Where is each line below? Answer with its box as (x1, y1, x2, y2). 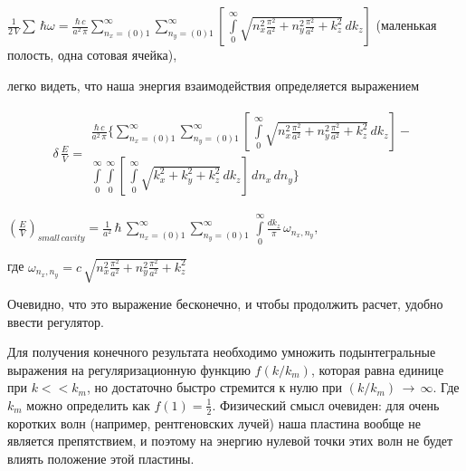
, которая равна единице (310, 360, 444, 379)
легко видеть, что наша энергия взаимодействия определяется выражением (7, 75, 420, 94)
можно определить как (26, 395, 150, 414)
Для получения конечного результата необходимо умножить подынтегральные (7, 342, 436, 361)
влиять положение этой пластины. (7, 448, 195, 467)
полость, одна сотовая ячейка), (7, 45, 177, 63)
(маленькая (376, 15, 437, 34)
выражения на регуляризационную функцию (7, 360, 251, 379)
